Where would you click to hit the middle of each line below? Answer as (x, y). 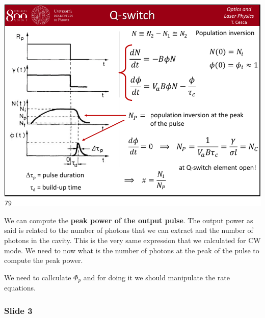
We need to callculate (38, 277)
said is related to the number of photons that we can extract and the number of (129, 230)
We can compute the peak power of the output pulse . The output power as (129, 220)
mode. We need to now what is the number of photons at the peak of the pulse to (132, 250)
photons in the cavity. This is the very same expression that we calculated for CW (132, 240)
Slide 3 (18, 310)
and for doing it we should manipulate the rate (156, 277)
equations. (20, 288)
